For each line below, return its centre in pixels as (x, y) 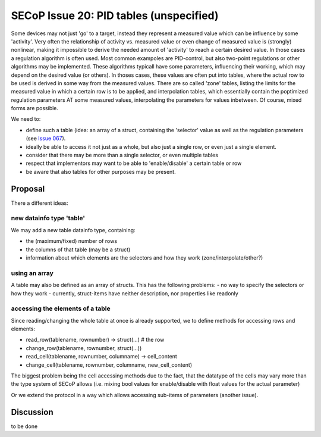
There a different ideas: (40, 203)
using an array (32, 273)
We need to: (26, 119)
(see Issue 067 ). (46, 138)
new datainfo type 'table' (48, 218)
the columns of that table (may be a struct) (78, 249)
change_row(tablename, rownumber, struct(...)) (84, 348)
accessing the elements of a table (61, 308)
